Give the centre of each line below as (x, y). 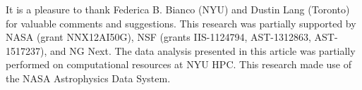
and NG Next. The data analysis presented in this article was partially (203, 50)
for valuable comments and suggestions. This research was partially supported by (181, 23)
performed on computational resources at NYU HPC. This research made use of (179, 64)
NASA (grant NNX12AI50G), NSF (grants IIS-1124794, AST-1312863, (158, 37)
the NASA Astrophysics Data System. (88, 78)
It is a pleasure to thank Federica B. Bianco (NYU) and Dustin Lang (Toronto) (178, 9)
